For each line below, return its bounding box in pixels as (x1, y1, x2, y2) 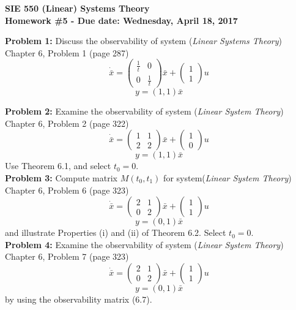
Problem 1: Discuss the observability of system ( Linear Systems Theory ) (5, 34, 282, 47)
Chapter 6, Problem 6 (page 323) (5, 183, 129, 196)
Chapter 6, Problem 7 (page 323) (5, 250, 129, 263)
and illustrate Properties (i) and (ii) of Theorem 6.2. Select (5, 226, 226, 239)
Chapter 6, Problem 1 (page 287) (5, 46, 129, 59)
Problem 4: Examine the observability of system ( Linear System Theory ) (5, 238, 284, 251)
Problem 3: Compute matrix (5, 171, 117, 184)
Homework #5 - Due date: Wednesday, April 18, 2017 (5, 13, 238, 26)
